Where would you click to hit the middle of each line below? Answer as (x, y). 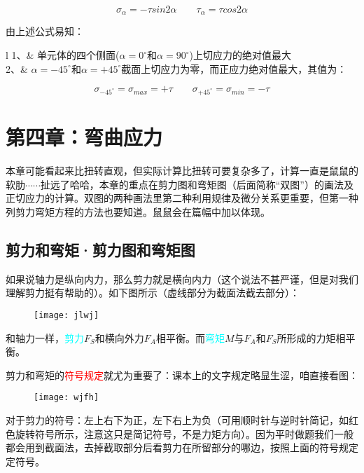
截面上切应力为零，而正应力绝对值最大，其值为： (234, 68)
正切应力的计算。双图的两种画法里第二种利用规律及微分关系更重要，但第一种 (182, 198)
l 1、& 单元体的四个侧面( (63, 55)
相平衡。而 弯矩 (190, 337)
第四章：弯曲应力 (84, 137)
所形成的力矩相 (311, 337)
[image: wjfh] (66, 398)
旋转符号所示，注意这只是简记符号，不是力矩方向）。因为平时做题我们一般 (184, 433)
